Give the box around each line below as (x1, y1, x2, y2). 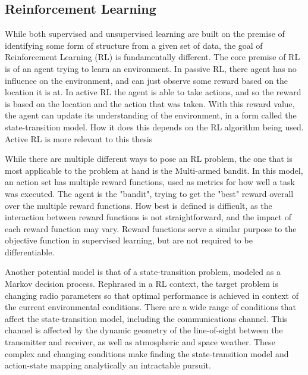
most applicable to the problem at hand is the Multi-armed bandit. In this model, (5, 164, 303, 176)
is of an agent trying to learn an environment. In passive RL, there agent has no (5, 62, 297, 74)
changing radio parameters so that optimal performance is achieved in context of (5, 289, 298, 301)
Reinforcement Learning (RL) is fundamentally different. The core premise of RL (5, 51, 300, 63)
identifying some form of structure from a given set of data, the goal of (5, 39, 263, 51)
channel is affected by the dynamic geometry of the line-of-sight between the (5, 324, 283, 336)
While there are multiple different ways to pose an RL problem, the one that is (5, 152, 293, 165)
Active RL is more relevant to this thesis (5, 132, 153, 145)
